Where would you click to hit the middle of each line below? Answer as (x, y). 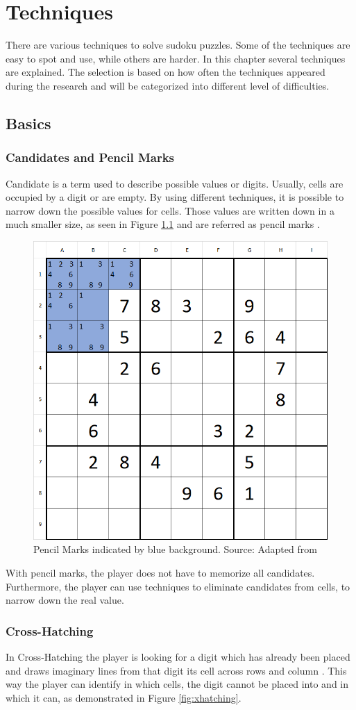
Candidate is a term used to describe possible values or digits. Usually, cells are (175, 183)
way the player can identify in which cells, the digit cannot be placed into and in (177, 684)
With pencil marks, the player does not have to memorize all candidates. (160, 573)
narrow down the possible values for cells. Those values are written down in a (170, 210)
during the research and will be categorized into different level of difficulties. (168, 85)
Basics (28, 123)
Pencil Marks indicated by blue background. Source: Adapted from (175, 549)
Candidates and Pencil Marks (90, 157)
